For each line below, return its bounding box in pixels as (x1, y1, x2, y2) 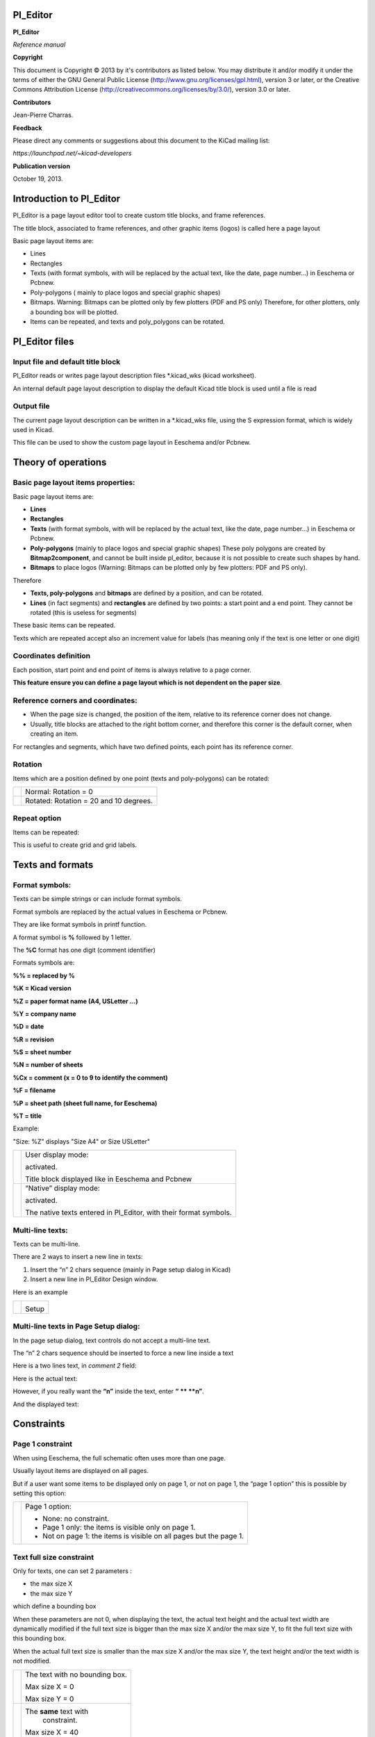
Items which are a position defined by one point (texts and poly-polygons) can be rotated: (12, 774, 270, 782)
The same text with (25, 1706, 89, 1716)
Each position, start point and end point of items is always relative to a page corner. (12, 666, 251, 674)
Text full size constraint (12, 1552, 94, 1562)
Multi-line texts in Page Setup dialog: (12, 1322, 140, 1331)
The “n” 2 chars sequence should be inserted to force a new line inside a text (12, 1349, 234, 1358)
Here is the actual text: (12, 1374, 78, 1383)
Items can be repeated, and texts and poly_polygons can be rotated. (30, 318, 226, 326)
